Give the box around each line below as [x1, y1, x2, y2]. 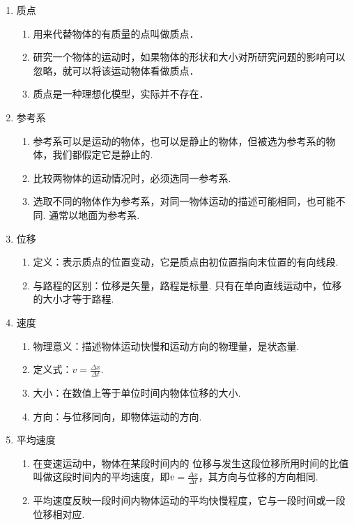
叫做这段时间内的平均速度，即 [33, 469, 170, 484]
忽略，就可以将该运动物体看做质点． [33, 63, 199, 77]
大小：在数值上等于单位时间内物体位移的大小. [33, 385, 241, 400]
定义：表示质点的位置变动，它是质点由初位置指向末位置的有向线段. [33, 254, 339, 269]
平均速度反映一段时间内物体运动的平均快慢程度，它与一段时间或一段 [33, 493, 346, 508]
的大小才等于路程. [33, 291, 114, 306]
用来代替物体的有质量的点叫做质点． [33, 26, 199, 40]
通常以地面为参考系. [49, 207, 140, 222]
